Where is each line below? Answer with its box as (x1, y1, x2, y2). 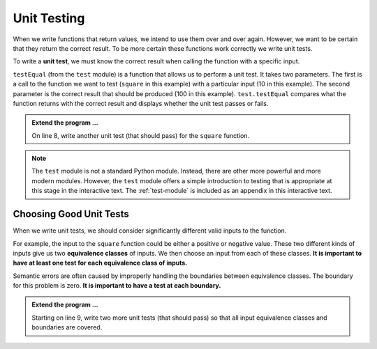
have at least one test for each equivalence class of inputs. (13, 258, 188, 267)
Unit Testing (13, 10, 85, 26)
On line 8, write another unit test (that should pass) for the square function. (31, 131, 250, 139)
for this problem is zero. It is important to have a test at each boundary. (13, 281, 221, 290)
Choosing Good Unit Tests (13, 208, 129, 220)
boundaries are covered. (31, 323, 103, 332)
